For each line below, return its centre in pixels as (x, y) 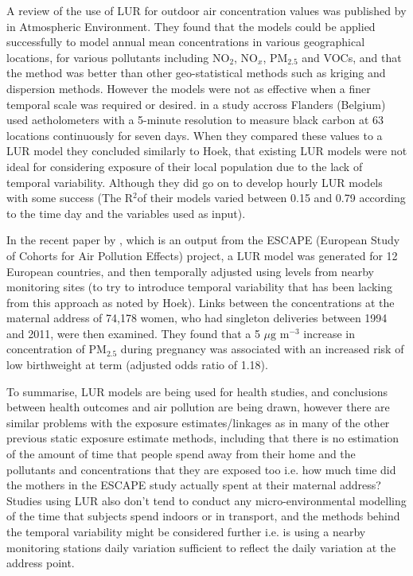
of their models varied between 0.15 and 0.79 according (271, 198)
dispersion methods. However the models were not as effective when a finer (189, 88)
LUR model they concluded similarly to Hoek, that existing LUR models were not (207, 151)
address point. (41, 563)
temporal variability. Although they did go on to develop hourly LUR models (195, 182)
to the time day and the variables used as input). (126, 213)
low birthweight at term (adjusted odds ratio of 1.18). (137, 365)
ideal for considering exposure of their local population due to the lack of (185, 166)
